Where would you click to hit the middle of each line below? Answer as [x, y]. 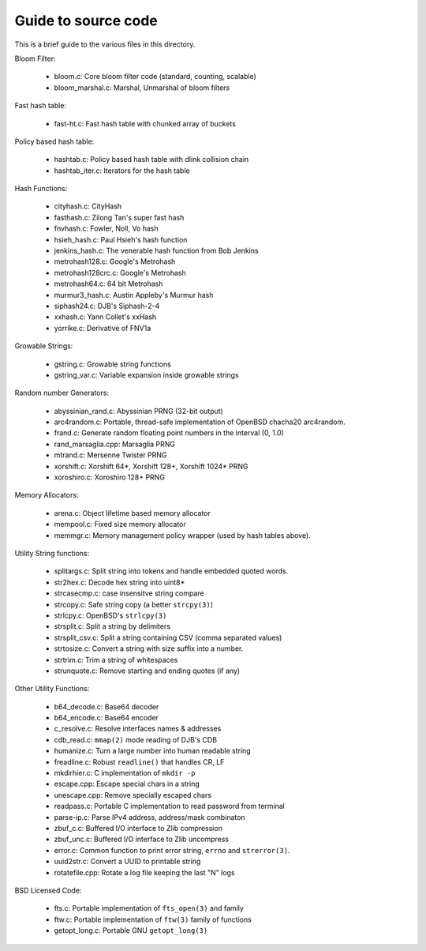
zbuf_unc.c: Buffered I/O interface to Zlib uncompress [141, 839]
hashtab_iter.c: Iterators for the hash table [122, 171]
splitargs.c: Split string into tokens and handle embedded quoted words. [171, 571]
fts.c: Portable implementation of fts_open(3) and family [149, 908]
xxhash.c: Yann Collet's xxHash [105, 317]
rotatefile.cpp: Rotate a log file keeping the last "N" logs [145, 872]
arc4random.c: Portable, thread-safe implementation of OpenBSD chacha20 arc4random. [200, 422]
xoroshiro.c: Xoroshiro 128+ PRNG [110, 477]
